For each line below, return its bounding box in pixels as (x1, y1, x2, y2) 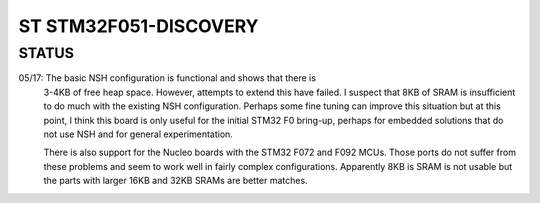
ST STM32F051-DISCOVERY (18, 15, 259, 37)
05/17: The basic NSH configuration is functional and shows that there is (18, 72, 317, 84)
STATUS (18, 44, 75, 62)
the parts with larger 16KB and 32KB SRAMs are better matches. (43, 175, 309, 187)
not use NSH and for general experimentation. (43, 128, 234, 140)
